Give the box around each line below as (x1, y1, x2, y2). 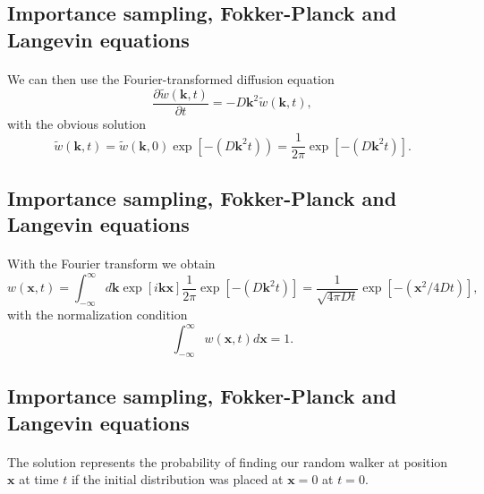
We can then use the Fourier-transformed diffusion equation (7, 69, 335, 88)
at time (19, 470, 59, 489)
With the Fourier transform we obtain (7, 254, 216, 273)
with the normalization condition (7, 304, 188, 323)
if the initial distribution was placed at (71, 470, 284, 489)
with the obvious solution (7, 114, 146, 132)
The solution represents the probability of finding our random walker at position (7, 452, 448, 471)
